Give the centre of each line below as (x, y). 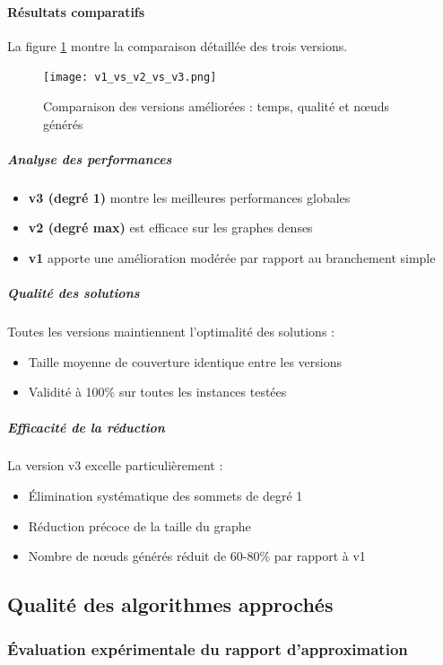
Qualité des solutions (74, 293)
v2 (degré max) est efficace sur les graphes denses (170, 227)
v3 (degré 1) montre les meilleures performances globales (189, 197)
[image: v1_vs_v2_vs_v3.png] (130, 78)
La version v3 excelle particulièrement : (115, 465)
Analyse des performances (90, 158)
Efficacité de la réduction (86, 427)
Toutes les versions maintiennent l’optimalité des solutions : (171, 332)
